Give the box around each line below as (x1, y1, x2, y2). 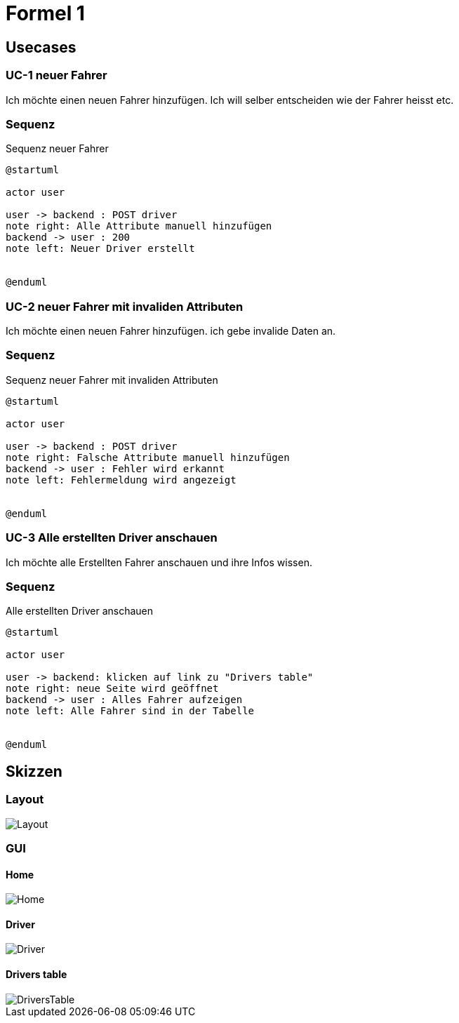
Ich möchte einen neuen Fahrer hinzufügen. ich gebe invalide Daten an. (6, 325, 336, 337)
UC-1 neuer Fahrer (6, 68, 107, 83)
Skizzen (6, 762, 62, 780)
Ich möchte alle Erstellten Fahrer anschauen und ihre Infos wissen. (6, 556, 312, 568)
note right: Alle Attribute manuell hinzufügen (6, 220, 272, 232)
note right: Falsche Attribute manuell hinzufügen (6, 451, 290, 463)
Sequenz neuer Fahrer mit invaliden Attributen (6, 373, 218, 386)
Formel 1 (6, 1, 85, 25)
